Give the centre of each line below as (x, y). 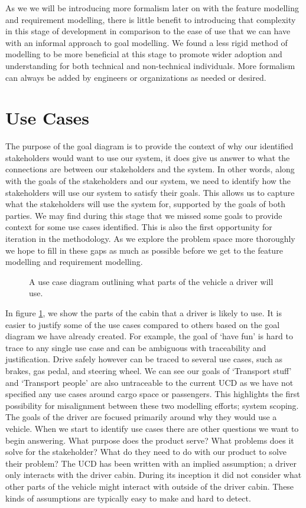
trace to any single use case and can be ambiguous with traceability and (136, 347)
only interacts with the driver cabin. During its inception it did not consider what (154, 475)
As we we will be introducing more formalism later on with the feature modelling (152, 8)
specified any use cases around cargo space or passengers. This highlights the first (153, 394)
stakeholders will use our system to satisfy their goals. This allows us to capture (150, 192)
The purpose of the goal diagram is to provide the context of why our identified (149, 146)
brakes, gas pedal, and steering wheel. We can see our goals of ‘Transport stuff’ (149, 370)
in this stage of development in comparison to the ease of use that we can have (148, 31)
